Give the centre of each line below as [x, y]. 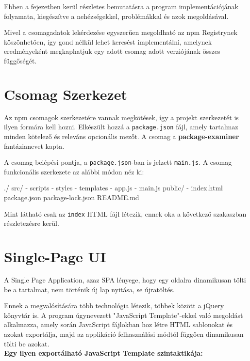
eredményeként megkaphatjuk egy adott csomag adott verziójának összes [112, 51]
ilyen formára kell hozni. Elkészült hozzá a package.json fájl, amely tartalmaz [121, 127]
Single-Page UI [55, 256]
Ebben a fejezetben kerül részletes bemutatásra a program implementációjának [121, 6]
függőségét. [20, 60]
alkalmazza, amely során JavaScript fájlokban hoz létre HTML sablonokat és [118, 324]
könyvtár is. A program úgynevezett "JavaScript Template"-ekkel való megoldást [124, 315]
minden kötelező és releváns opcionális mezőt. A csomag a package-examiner [122, 136]
